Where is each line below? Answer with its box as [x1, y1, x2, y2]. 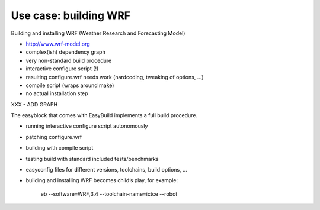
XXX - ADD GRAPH [11, 101, 58, 108]
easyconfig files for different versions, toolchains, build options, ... [25, 166, 188, 173]
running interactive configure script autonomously [25, 122, 148, 130]
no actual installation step [25, 90, 88, 97]
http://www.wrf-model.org [25, 40, 90, 47]
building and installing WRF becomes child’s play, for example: [25, 177, 178, 184]
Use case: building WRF [11, 9, 130, 22]
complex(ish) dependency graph [25, 49, 106, 56]
